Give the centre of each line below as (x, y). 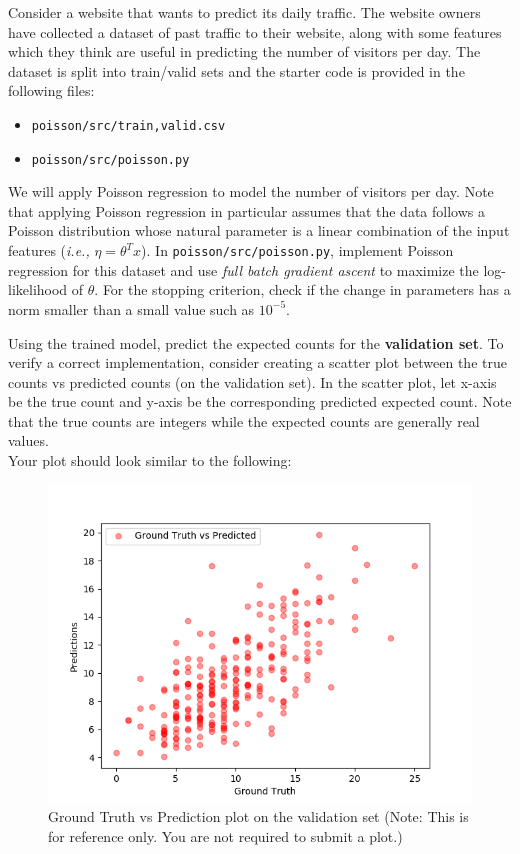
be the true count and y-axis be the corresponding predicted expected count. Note (260, 401)
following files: (51, 90)
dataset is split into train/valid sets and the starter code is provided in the (236, 70)
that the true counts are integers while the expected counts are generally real (244, 420)
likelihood (38, 289)
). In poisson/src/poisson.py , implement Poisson (297, 250)
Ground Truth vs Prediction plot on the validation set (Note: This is (258, 816)
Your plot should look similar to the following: (150, 460)
